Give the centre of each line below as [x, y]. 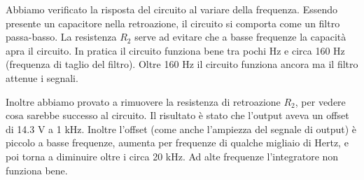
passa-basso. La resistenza [61, 37]
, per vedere [320, 101]
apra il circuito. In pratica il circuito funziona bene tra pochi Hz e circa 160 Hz [175, 50]
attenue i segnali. [42, 77]
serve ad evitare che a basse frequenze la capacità [240, 37]
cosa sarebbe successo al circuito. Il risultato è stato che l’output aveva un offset [177, 115]
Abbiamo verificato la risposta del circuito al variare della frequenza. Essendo [172, 9]
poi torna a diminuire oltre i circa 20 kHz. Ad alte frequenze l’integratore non [172, 156]
